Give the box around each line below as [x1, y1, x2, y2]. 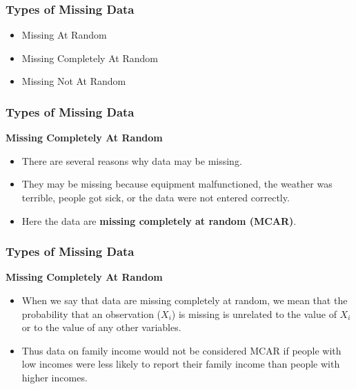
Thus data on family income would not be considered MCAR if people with [21, 343, 342, 357]
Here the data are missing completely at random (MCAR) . [21, 213, 297, 228]
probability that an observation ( [21, 306, 161, 321]
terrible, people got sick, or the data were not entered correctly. [21, 190, 290, 204]
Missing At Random [21, 28, 107, 42]
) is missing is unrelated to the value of [171, 306, 337, 321]
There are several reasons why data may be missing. [21, 153, 242, 168]
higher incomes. [21, 370, 88, 384]
